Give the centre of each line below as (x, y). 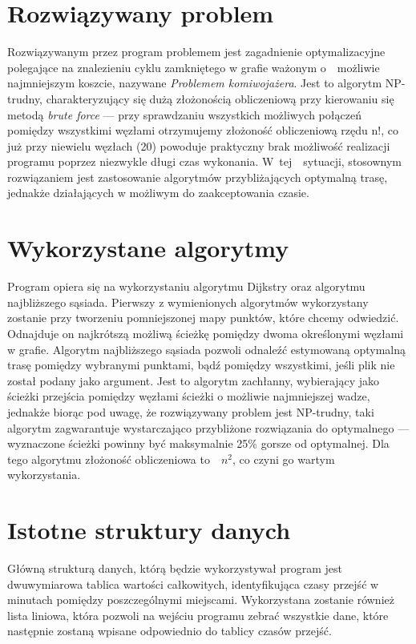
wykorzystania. (44, 475)
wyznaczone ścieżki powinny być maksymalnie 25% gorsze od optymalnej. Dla (198, 443)
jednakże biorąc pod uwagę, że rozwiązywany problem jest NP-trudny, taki (191, 411)
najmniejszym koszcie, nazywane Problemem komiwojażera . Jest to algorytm (195, 83)
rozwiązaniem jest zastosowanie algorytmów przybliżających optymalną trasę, (198, 177)
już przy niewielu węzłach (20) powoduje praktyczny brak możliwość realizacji (199, 145)
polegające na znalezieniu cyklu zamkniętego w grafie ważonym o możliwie (194, 67)
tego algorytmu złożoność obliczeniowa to (109, 459)
